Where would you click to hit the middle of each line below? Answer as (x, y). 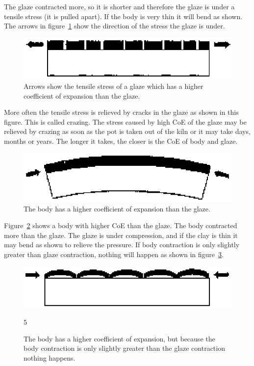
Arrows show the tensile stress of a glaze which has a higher (114, 86)
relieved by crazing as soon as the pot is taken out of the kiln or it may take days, (127, 131)
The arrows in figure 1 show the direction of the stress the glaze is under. (114, 26)
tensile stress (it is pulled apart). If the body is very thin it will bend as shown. (123, 16)
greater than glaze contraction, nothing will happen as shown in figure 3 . (114, 254)
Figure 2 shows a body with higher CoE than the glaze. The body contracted (121, 225)
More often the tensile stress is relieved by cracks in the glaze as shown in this (121, 112)
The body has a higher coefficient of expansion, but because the (119, 338)
